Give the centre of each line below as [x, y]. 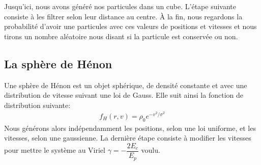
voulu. [151, 150]
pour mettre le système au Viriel [55, 150]
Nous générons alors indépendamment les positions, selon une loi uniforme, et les [130, 128]
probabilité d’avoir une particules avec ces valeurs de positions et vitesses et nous [130, 26]
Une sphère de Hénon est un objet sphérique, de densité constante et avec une [126, 85]
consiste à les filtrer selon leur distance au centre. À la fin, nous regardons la [123, 16]
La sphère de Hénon [58, 63]
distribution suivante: [37, 105]
